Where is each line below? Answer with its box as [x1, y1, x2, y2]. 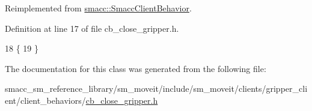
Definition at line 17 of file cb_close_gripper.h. [5, 22, 179, 34]
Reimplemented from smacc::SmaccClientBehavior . [5, 2, 192, 14]
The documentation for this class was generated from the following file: [5, 62, 266, 74]
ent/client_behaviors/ [5, 94, 86, 106]
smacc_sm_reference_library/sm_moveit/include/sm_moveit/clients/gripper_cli [5, 82, 308, 95]
